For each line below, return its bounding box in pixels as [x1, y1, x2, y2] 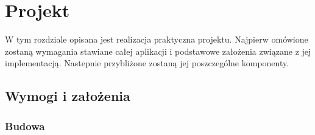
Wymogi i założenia [5, 86, 130, 105]
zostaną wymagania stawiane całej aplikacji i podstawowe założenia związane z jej [5, 44, 311, 57]
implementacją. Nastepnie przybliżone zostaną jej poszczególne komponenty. [5, 57, 289, 69]
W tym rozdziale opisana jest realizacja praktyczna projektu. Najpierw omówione [5, 33, 308, 46]
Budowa [5, 118, 45, 133]
